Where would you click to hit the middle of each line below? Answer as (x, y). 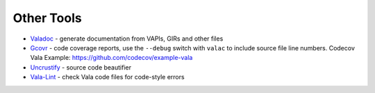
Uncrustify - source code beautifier (81, 67)
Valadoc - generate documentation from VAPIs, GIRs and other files (127, 39)
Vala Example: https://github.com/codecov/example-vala (111, 58)
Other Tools (48, 18)
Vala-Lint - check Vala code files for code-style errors (107, 77)
